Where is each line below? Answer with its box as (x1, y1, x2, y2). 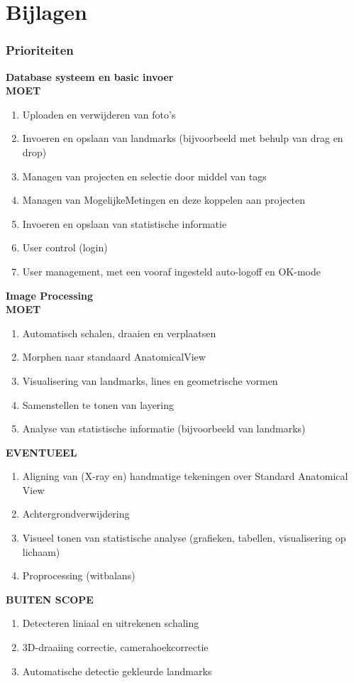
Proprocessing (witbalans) (22, 568, 135, 583)
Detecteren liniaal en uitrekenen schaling (22, 616, 199, 630)
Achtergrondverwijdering (22, 506, 130, 521)
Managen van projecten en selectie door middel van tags (22, 168, 267, 183)
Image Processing (6, 288, 93, 302)
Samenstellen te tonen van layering (22, 397, 175, 412)
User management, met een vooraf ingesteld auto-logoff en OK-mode (22, 263, 321, 278)
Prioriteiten (6, 41, 74, 59)
